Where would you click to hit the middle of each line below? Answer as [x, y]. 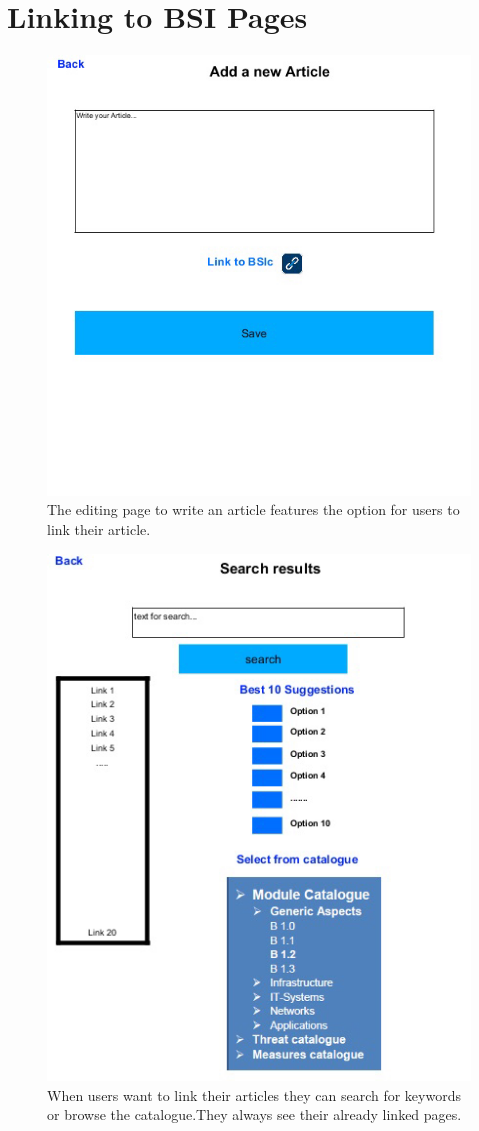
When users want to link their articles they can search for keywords [254, 1094]
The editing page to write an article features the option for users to [253, 509]
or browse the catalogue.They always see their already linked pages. [254, 1114]
